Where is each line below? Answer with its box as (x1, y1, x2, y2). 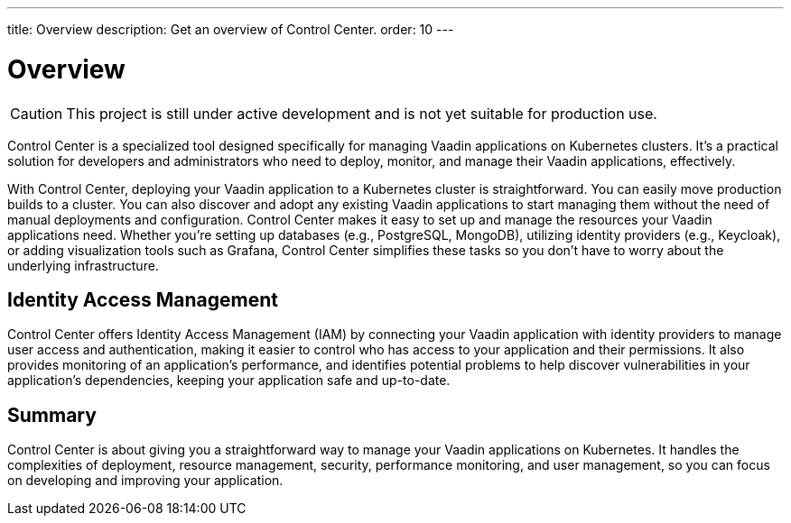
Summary (7, 403, 97, 427)
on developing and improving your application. (7, 473, 284, 489)
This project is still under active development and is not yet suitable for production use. (66, 104, 657, 123)
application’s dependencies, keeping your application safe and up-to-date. (7, 372, 451, 389)
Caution (10, 104, 63, 123)
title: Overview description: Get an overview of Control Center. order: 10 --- (7, 22, 454, 37)
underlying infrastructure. (7, 257, 159, 273)
